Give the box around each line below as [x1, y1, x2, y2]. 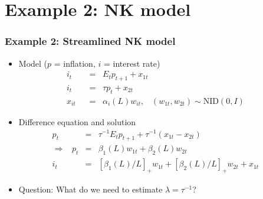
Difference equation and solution [18, 115, 136, 128]
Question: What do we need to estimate [18, 183, 163, 195]
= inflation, [54, 57, 96, 69]
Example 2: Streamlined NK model [5, 34, 176, 48]
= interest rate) [103, 57, 160, 69]
